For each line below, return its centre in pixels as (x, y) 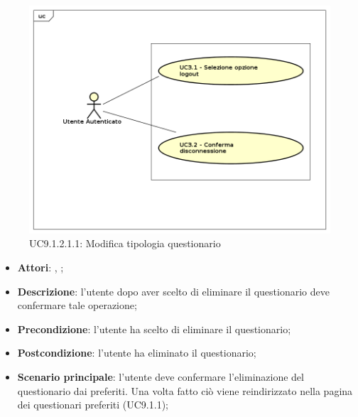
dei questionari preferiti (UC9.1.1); (93, 405)
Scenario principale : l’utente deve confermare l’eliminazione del (161, 377)
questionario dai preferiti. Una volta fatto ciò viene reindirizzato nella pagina (185, 390)
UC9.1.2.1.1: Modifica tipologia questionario (125, 243)
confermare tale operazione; (77, 305)
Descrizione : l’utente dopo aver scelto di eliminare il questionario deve (173, 291)
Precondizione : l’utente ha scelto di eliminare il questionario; (154, 329)
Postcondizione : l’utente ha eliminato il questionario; (137, 353)
